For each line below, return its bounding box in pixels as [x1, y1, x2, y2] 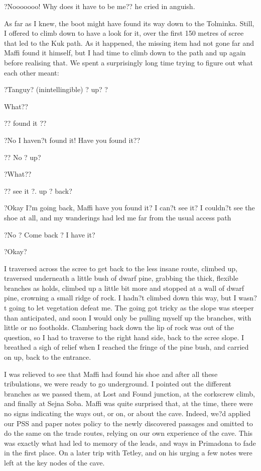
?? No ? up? [4, 151, 41, 162]
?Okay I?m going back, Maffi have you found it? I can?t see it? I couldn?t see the [4, 202, 255, 213]
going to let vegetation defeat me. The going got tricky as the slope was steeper [9, 302, 254, 313]
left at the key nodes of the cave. [4, 457, 105, 467]
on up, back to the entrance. [4, 352, 91, 362]
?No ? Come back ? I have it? [4, 229, 95, 240]
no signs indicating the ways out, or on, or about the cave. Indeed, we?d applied [4, 408, 251, 418]
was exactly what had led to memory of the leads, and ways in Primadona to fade [4, 437, 256, 448]
